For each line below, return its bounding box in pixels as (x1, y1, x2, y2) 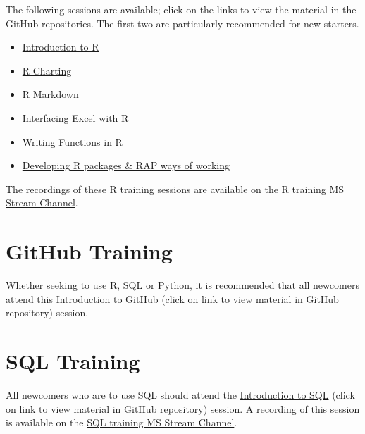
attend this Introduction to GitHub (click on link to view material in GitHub (6, 291, 339, 306)
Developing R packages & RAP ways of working (22, 158, 230, 173)
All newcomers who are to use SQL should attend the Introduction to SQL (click (6, 387, 355, 402)
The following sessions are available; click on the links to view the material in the (6, 2, 357, 16)
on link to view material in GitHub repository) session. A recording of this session (6, 401, 360, 416)
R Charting (22, 63, 72, 77)
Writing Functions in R (22, 134, 123, 149)
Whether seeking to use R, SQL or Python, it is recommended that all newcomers (6, 278, 359, 292)
